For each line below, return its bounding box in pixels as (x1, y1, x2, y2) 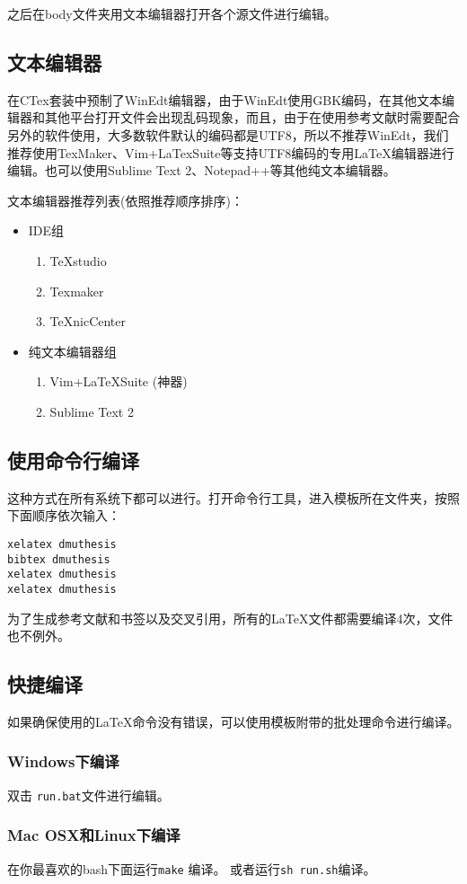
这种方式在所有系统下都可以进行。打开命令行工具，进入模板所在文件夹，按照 (7, 488, 460, 507)
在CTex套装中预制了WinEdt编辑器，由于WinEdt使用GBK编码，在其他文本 (7, 90, 443, 109)
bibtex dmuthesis (7, 552, 110, 566)
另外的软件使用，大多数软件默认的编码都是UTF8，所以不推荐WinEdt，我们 (7, 125, 449, 144)
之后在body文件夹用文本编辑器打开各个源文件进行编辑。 (7, 4, 337, 22)
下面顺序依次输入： (7, 506, 120, 525)
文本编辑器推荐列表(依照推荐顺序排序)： (7, 190, 243, 209)
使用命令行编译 (7, 446, 139, 473)
